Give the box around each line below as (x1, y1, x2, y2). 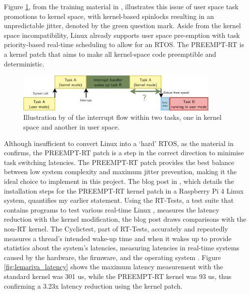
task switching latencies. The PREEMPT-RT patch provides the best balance (4, 157, 234, 167)
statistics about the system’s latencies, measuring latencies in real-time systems (4, 243, 239, 253)
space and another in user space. (23, 122, 120, 131)
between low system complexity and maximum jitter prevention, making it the (4, 166, 237, 177)
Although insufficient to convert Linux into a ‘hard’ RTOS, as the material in (4, 138, 234, 148)
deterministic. (4, 58, 45, 68)
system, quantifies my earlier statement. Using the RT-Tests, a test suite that (4, 195, 234, 205)
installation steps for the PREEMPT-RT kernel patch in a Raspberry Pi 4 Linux (4, 185, 244, 196)
